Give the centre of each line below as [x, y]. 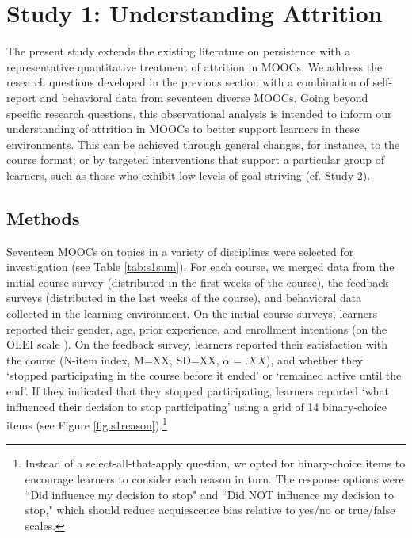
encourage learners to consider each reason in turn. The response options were [214, 479]
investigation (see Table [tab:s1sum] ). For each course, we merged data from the [200, 267]
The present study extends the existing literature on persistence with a [179, 51]
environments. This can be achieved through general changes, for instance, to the [203, 144]
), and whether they [315, 359]
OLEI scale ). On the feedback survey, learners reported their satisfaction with [197, 344]
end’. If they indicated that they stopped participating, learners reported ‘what [198, 391]
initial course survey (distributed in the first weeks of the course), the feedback [198, 282]
